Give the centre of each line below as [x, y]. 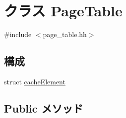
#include [18, 34]
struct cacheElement [35, 81]
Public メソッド [44, 108]
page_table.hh [65, 34]
